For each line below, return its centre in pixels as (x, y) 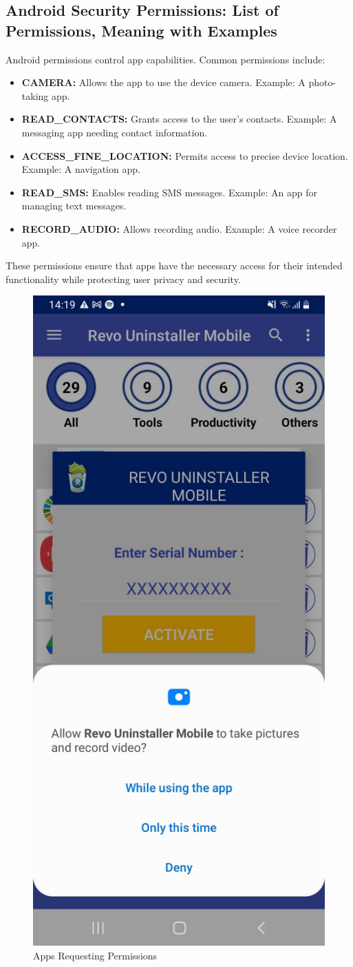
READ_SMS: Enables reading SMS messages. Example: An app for (169, 192)
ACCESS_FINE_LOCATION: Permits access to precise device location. (185, 155)
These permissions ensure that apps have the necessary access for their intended (174, 266)
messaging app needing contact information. (115, 132)
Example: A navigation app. (81, 169)
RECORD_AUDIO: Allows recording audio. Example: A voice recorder (179, 228)
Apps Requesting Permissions (95, 955)
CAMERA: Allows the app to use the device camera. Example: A (163, 82)
